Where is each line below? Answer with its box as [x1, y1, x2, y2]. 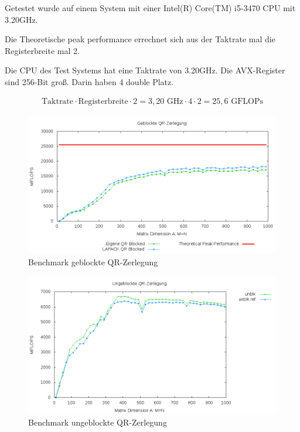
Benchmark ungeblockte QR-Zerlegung [28, 416, 167, 428]
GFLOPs [231, 97, 264, 106]
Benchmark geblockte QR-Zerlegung [28, 255, 158, 268]
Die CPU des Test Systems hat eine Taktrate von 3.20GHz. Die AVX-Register [5, 64, 285, 76]
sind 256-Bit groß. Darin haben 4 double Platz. [5, 75, 174, 87]
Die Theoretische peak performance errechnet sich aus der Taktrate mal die [5, 33, 275, 45]
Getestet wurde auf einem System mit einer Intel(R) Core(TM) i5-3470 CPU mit [5, 2, 296, 14]
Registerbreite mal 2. [5, 44, 80, 56]
